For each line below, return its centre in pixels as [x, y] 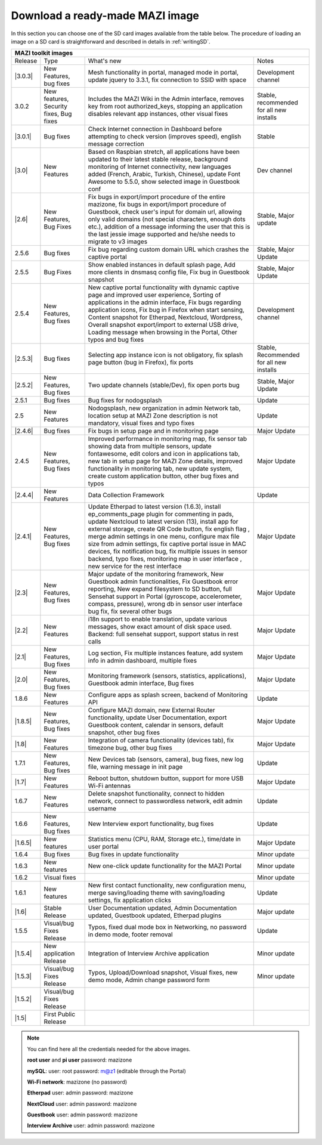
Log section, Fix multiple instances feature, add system [165, 653]
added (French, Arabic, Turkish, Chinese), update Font [164, 174]
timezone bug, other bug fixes [130, 748]
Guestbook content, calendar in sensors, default [156, 725]
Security [56, 106]
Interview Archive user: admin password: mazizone [91, 1126]
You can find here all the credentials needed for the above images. [109, 1049]
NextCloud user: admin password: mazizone [82, 1104]
